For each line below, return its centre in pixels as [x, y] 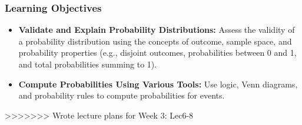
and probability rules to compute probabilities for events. [122, 95]
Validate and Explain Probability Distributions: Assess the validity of [157, 30]
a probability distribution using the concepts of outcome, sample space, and [155, 41]
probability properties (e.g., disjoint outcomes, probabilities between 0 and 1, [157, 53]
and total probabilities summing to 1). [88, 64]
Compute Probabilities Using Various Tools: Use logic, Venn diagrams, [158, 84]
